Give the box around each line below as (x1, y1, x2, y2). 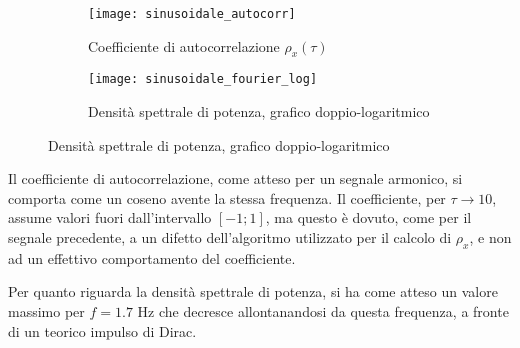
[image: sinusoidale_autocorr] (88, 7, 296, 21)
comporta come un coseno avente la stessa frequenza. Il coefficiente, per (8, 187, 446, 208)
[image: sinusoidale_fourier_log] (88, 72, 318, 87)
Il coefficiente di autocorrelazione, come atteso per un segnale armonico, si (8, 168, 463, 189)
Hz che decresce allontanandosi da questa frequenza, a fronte (137, 301, 509, 322)
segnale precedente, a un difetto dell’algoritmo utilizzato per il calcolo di (8, 227, 452, 248)
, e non (469, 227, 512, 248)
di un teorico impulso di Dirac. (8, 320, 197, 341)
